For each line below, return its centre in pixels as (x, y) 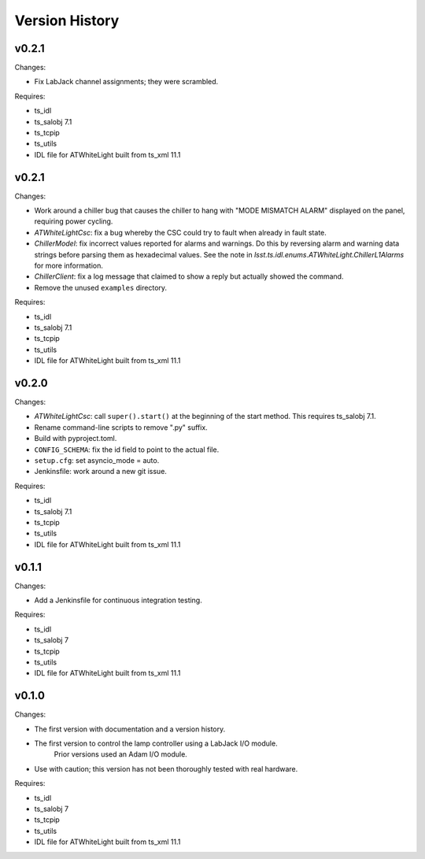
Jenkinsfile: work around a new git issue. (100, 472)
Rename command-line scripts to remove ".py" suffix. (121, 427)
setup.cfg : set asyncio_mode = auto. (97, 461)
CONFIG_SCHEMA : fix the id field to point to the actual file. (127, 450)
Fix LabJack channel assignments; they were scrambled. (126, 82)
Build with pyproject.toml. (76, 439)
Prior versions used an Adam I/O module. (121, 754)
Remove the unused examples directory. (101, 287)
